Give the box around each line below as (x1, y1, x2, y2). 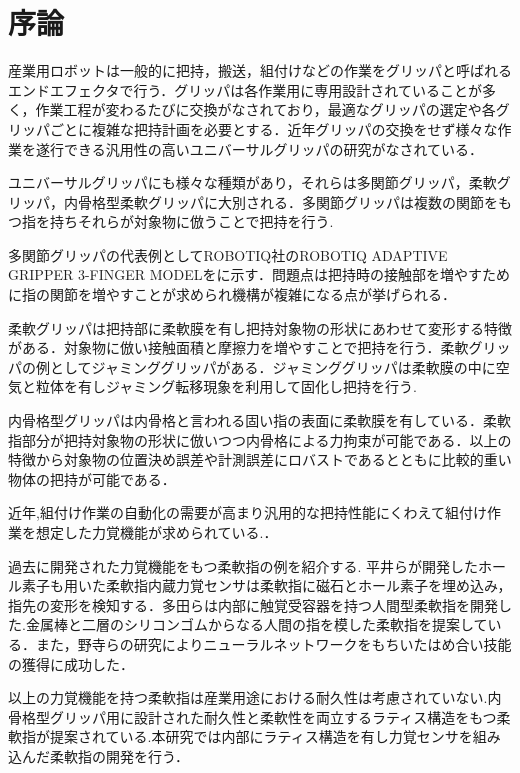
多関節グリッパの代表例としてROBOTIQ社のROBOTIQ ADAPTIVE (8, 244, 448, 265)
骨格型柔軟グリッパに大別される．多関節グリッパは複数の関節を (77, 191, 498, 212)
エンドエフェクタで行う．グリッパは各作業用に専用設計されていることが (8, 79, 482, 100)
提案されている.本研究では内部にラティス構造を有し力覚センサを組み (49, 726, 501, 747)
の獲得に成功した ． (8, 653, 134, 674)
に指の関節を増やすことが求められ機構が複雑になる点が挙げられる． (8, 284, 456, 305)
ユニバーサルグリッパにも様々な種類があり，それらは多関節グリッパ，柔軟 (8, 172, 497, 193)
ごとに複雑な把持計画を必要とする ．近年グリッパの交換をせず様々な (49, 118, 498, 139)
